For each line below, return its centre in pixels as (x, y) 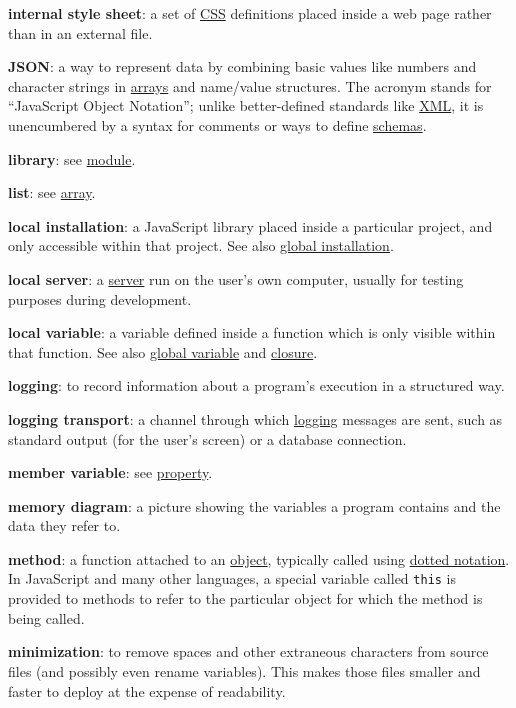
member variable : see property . (110, 472)
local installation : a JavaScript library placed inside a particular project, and (250, 225)
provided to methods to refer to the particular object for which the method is (245, 598)
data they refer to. (64, 525)
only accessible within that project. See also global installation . (201, 245)
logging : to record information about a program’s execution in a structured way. (256, 385)
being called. (46, 617)
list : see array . (52, 192)
